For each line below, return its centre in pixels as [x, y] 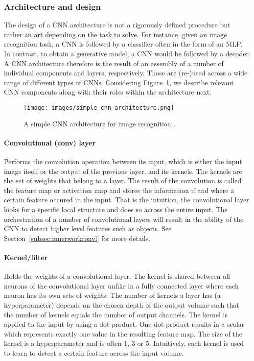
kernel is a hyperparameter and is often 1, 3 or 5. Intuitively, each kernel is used [124, 343]
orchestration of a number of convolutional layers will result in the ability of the [124, 219]
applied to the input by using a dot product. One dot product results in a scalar [124, 324]
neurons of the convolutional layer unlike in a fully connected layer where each [121, 285]
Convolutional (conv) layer [50, 142]
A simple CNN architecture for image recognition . [100, 123]
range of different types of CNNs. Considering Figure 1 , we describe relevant [119, 82]
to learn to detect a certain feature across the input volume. [94, 352]
